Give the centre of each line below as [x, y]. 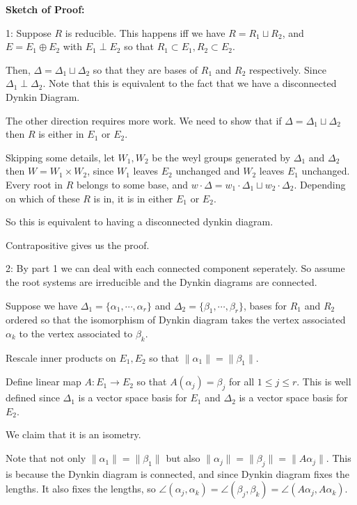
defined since [33, 398]
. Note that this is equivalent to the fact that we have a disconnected [190, 83]
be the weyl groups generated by [221, 157]
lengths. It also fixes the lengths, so [81, 489]
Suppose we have [42, 305]
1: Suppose [29, 32]
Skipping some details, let [60, 157]
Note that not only [46, 458]
